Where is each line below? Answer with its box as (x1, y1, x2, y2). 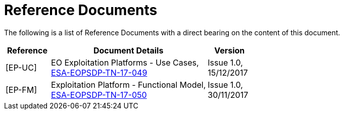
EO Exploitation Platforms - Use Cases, (51, 57, 199, 68)
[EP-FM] (6, 84, 37, 95)
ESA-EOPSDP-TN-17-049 (51, 67, 148, 78)
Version (214, 45, 245, 55)
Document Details (93, 45, 164, 55)
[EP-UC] (6, 62, 37, 73)
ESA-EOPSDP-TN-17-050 (51, 89, 147, 100)
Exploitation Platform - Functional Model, (51, 79, 206, 90)
